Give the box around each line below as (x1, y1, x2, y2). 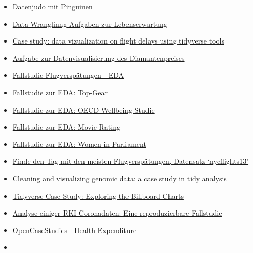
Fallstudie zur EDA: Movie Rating (12, 121, 120, 132)
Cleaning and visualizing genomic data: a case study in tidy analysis (12, 173, 227, 183)
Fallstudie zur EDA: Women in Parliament (12, 138, 146, 149)
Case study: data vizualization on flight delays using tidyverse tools (12, 35, 224, 46)
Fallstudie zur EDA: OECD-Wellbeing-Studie (12, 104, 155, 115)
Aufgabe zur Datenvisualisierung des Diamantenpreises (12, 52, 185, 63)
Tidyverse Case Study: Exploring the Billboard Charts (12, 190, 184, 201)
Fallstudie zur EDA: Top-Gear (12, 87, 108, 97)
